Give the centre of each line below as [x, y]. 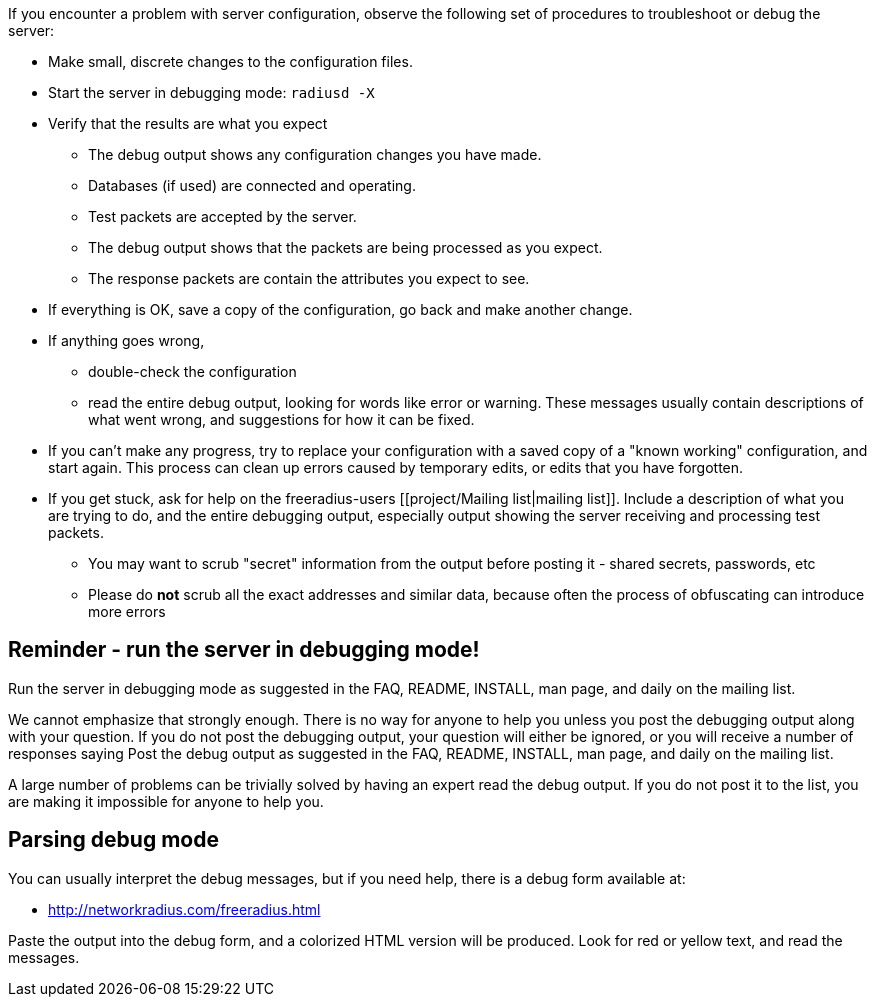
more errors [127, 611]
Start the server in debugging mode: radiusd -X [211, 92]
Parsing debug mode [113, 840]
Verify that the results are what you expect [188, 123]
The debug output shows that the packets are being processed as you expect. [345, 247]
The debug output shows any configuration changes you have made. [315, 154]
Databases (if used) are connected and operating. [252, 185]
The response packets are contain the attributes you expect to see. [309, 278]
